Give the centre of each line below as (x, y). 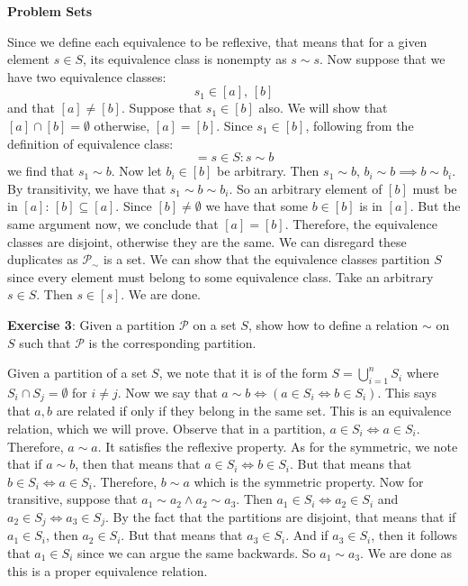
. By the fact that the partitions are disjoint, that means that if (280, 516)
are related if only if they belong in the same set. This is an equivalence (254, 411)
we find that (41, 171)
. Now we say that (167, 392)
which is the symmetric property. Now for (309, 481)
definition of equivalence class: (90, 143)
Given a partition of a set (77, 373)
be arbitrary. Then (268, 171)
